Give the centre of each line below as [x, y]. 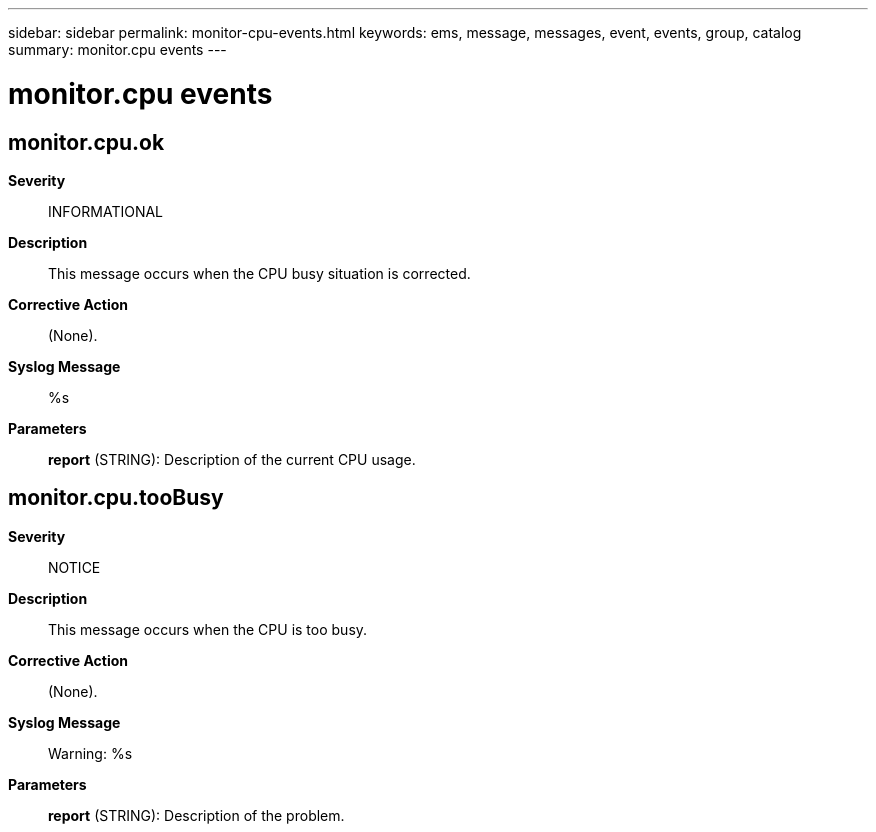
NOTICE [74, 567]
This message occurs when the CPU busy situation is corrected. [259, 273]
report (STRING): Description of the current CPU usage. [232, 459]
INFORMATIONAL [106, 211]
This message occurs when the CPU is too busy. [208, 629]
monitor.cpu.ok [86, 142]
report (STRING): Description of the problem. [196, 815]
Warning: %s [90, 753]
